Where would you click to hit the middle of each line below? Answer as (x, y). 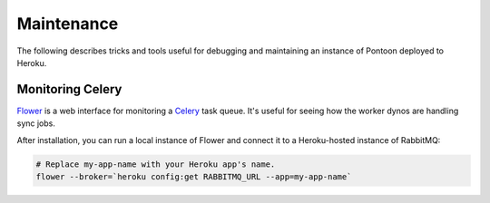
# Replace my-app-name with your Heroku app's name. (156, 164)
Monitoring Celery (69, 89)
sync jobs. (36, 123)
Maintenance (68, 24)
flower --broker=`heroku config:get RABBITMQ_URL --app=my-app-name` (194, 177)
